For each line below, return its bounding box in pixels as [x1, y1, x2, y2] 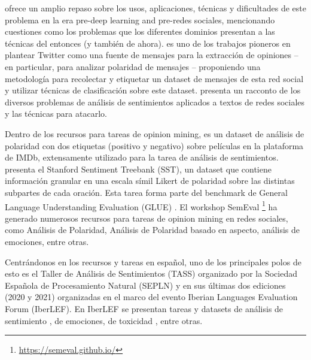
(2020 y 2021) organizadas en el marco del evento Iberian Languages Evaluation [5, 291, 298, 303]
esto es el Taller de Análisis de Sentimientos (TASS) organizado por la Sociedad [5, 267, 297, 280]
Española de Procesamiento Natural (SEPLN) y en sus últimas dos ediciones [5, 279, 286, 291]
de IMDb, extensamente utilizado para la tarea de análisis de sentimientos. [5, 151, 279, 164]
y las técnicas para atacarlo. [5, 107, 107, 120]
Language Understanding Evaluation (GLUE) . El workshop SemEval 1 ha [5, 198, 278, 213]
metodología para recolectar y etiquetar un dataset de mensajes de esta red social [5, 72, 304, 84]
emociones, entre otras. [5, 235, 89, 247]
